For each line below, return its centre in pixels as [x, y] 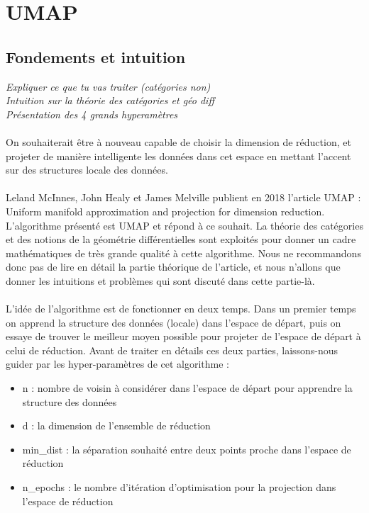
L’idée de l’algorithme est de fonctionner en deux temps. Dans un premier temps [181, 309]
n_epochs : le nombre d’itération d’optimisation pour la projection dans [179, 487]
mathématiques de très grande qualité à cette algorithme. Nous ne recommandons [183, 253]
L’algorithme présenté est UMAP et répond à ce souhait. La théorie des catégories [184, 225]
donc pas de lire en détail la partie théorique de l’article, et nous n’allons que [173, 267]
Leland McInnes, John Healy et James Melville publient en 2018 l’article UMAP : [183, 197]
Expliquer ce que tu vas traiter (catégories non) [108, 86]
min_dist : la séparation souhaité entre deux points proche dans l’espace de [187, 449]
